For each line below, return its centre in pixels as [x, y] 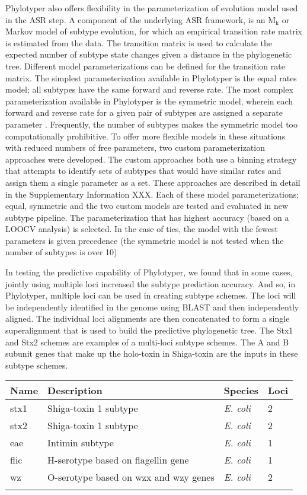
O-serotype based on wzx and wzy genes [131, 477]
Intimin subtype [81, 443]
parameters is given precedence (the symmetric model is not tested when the [145, 240]
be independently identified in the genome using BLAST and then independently [152, 307]
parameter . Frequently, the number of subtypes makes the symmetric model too [152, 124]
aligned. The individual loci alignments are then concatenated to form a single [148, 318]
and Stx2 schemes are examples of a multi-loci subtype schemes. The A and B [147, 342]
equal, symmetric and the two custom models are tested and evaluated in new [147, 206]
